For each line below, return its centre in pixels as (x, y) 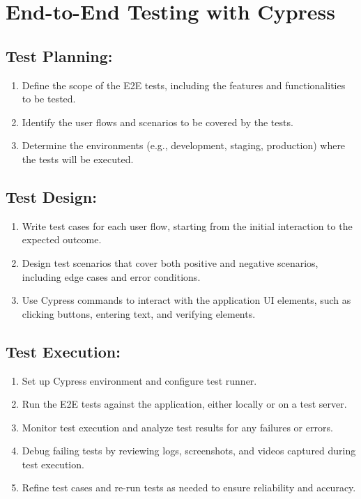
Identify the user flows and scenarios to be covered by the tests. (158, 122)
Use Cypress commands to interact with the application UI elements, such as (186, 300)
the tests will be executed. (78, 159)
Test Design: (51, 196)
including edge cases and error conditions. (111, 276)
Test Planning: (59, 55)
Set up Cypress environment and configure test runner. (139, 380)
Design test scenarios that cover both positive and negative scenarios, (170, 262)
